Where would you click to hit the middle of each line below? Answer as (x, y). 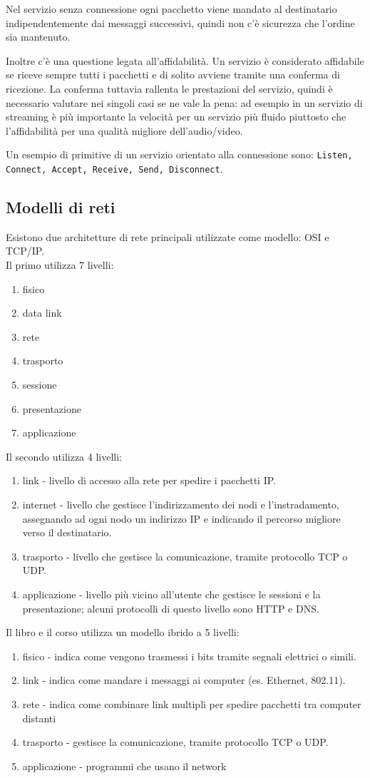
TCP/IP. (25, 251)
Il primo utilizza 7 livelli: (60, 265)
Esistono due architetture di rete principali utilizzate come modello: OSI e (168, 236)
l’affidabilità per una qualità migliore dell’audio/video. (124, 130)
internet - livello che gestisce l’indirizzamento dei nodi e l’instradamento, (181, 504)
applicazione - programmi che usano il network (124, 766)
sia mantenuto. (38, 37)
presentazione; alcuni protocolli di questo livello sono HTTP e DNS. (171, 608)
